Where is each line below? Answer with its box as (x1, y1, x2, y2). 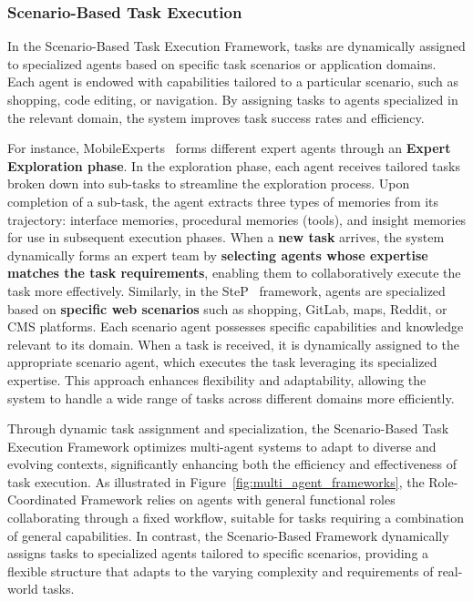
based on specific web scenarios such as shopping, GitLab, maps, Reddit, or (7, 299, 447, 318)
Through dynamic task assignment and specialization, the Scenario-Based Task (7, 419, 449, 438)
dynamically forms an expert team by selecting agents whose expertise (7, 245, 428, 264)
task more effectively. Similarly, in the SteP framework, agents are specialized (7, 280, 446, 300)
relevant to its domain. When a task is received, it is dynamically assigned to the (7, 334, 459, 353)
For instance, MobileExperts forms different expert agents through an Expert (7, 138, 451, 158)
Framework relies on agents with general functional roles (80, 490, 396, 509)
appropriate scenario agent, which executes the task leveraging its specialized (7, 352, 437, 372)
